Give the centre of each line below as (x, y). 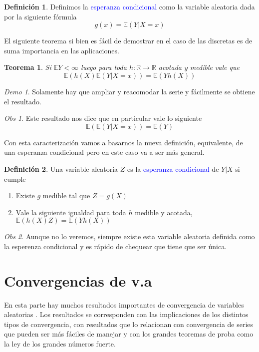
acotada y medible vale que (199, 67)
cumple (15, 178)
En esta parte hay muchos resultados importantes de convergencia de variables (124, 304)
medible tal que (66, 195)
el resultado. (23, 101)
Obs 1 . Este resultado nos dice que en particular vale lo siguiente (103, 118)
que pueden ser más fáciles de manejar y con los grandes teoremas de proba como (129, 334)
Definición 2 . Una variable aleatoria (61, 169)
